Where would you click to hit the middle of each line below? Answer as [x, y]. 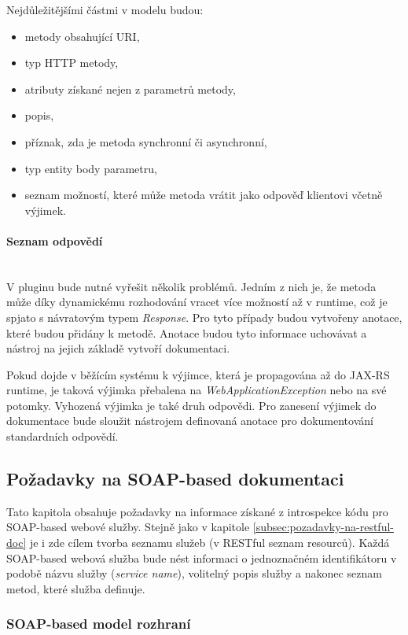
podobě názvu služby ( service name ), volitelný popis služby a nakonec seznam [194, 573]
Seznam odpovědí [55, 240]
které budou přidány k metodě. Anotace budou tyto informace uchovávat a [187, 332]
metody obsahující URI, [82, 36]
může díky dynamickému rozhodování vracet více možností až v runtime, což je [197, 302]
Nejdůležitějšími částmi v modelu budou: [105, 9]
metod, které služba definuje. [76, 588]
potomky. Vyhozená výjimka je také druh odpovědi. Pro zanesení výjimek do [191, 405]
